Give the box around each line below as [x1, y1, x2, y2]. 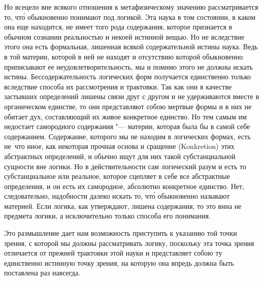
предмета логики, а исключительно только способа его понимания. [4, 210, 211, 221]
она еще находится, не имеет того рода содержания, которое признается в [4, 21, 233, 32]
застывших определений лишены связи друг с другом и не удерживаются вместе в [4, 91, 259, 102]
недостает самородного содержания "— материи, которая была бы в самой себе [4, 121, 250, 132]
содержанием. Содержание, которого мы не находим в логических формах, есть [4, 131, 251, 141]
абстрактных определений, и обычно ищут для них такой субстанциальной [4, 150, 236, 161]
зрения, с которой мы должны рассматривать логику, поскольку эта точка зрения [4, 237, 254, 248]
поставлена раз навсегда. [4, 267, 81, 278]
